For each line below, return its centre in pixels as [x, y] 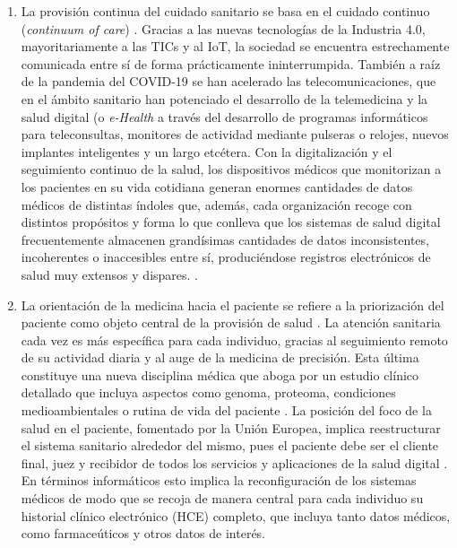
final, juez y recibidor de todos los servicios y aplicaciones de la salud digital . [234, 462]
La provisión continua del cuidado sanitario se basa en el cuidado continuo [225, 11]
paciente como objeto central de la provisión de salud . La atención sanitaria [231, 322]
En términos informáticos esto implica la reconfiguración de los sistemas [219, 480]
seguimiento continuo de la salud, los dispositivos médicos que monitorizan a [231, 169]
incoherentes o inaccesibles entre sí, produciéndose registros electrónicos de [226, 257]
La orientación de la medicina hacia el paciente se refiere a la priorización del [233, 304]
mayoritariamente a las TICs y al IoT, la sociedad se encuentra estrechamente [235, 46]
